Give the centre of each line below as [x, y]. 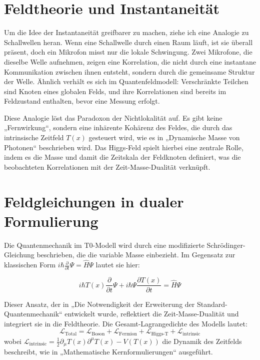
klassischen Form [30, 265]
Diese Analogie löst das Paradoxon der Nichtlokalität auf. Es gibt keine [113, 117]
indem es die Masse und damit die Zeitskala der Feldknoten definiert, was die [122, 157]
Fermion [128, 334]
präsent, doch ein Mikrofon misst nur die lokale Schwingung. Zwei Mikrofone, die [128, 52]
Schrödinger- [226, 245]
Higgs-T [160, 334]
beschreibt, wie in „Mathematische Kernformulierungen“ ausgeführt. [108, 352]
